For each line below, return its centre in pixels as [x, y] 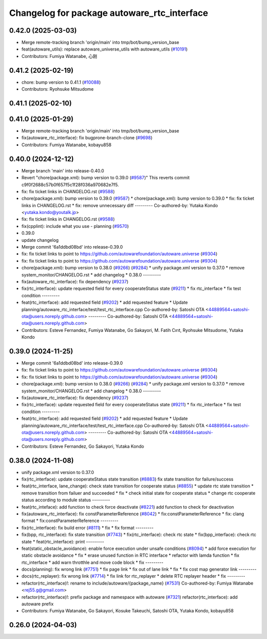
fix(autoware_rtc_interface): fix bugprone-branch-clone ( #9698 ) [87, 138]
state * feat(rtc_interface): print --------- [63, 541]
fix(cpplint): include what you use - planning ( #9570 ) [75, 226]
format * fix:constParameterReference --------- [70, 521]
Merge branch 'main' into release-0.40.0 [63, 170]
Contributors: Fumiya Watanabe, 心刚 [59, 56]
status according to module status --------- [66, 500]
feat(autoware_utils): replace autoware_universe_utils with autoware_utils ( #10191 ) [105, 49]
